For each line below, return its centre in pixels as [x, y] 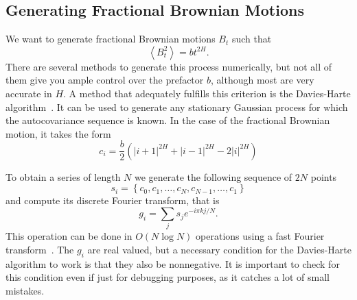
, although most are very [262, 80]
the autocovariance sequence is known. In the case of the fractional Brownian [168, 120]
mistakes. [25, 290]
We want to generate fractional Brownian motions [111, 39]
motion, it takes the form [58, 133]
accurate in [29, 93]
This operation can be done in [69, 236]
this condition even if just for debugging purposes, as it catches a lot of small [168, 277]
